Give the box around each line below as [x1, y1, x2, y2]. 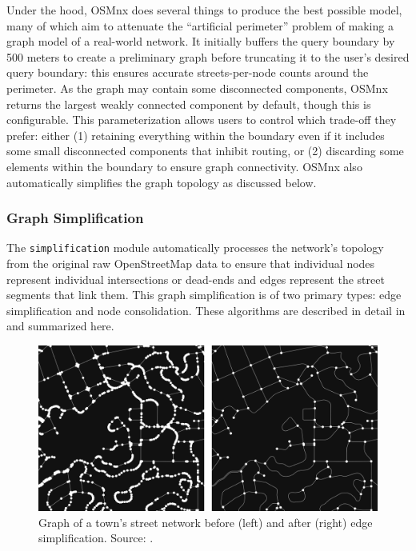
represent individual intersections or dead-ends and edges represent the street [6, 270, 385, 287]
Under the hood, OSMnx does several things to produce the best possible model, [6, 2, 402, 18]
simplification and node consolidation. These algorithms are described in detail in [6, 301, 406, 318]
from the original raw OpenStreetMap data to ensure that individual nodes [6, 255, 375, 271]
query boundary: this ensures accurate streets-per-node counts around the [6, 64, 369, 81]
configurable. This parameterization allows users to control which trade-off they [6, 111, 397, 128]
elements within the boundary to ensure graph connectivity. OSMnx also [6, 158, 362, 174]
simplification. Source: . [38, 529, 154, 546]
